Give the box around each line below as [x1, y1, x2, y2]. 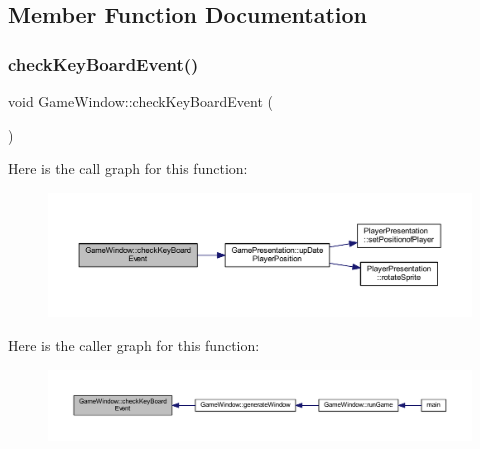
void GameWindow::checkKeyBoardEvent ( [8, 91, 273, 111]
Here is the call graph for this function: [8, 158, 248, 179]
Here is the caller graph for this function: [8, 335, 260, 355]
